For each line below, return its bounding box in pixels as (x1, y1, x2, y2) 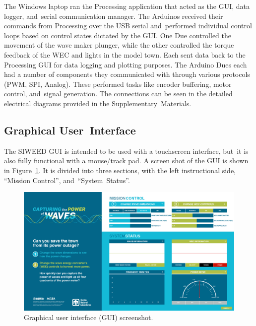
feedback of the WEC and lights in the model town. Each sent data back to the (4, 49, 246, 60)
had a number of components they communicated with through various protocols (4, 69, 250, 79)
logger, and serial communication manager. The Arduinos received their (4, 10, 223, 21)
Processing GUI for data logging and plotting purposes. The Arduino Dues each (4, 59, 247, 69)
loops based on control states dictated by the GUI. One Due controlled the (4, 30, 231, 40)
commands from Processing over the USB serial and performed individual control (4, 20, 252, 31)
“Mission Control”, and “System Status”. (4, 175, 130, 185)
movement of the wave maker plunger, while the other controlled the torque (4, 40, 234, 50)
